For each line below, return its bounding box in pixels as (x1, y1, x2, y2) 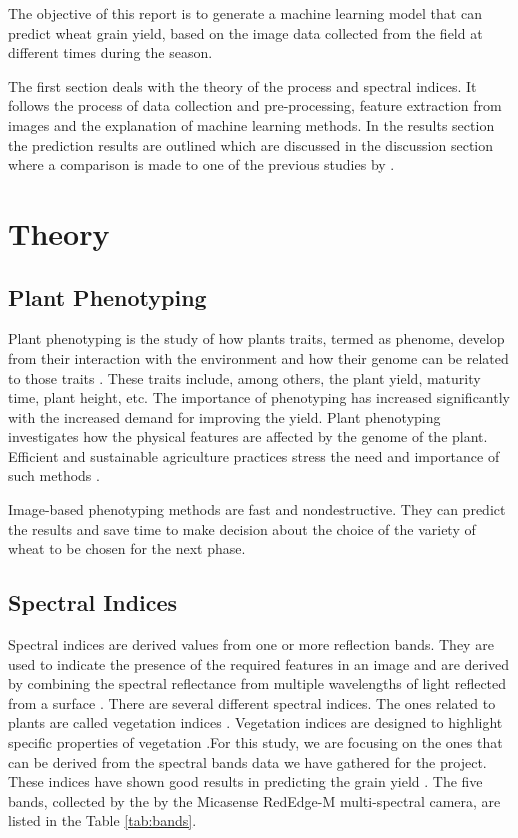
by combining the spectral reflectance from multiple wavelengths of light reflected (8, 673, 507, 694)
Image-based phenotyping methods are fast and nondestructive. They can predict (8, 499, 506, 520)
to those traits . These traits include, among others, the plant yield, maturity (8, 367, 481, 388)
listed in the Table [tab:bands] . (8, 810, 197, 831)
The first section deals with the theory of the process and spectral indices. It (8, 75, 477, 96)
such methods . (8, 465, 100, 486)
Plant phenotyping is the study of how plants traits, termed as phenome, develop (8, 328, 505, 349)
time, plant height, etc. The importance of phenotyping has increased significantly (8, 387, 510, 408)
